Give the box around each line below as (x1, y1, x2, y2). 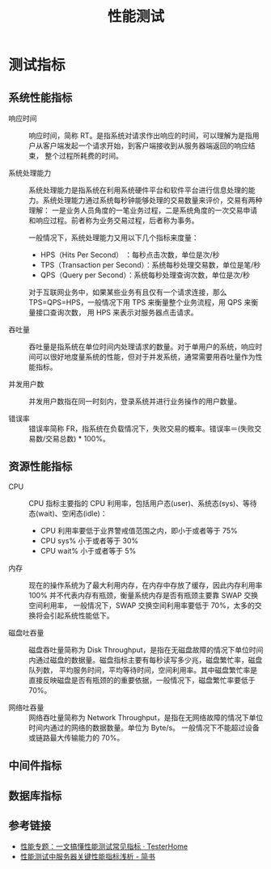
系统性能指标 (8, 91, 73, 104)
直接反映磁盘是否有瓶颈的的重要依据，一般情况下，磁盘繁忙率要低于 (28, 675, 256, 685)
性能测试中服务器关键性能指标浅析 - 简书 (19, 852, 156, 862)
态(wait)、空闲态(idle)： (28, 508, 108, 518)
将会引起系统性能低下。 (35, 610, 114, 620)
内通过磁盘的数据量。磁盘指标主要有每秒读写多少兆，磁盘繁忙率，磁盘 (28, 655, 263, 664)
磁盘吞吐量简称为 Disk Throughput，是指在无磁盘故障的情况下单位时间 (28, 644, 264, 655)
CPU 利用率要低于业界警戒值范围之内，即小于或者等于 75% (40, 525, 239, 535)
